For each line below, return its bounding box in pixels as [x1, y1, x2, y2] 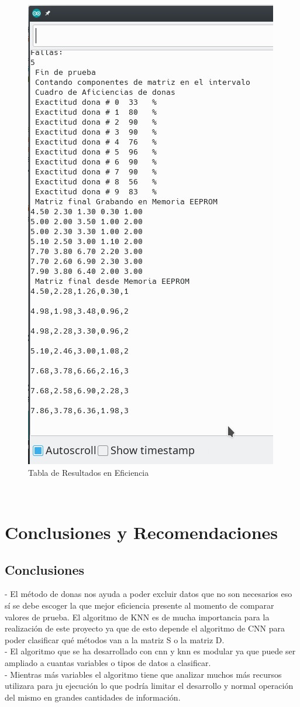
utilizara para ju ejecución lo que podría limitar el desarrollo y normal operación [5, 679, 294, 692]
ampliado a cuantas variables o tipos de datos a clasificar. [5, 656, 211, 668]
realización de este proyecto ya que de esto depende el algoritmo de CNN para [5, 622, 285, 634]
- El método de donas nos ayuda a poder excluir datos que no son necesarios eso [5, 588, 292, 600]
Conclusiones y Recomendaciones [5, 520, 278, 544]
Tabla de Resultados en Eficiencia [28, 466, 149, 478]
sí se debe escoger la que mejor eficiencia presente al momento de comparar [5, 599, 274, 611]
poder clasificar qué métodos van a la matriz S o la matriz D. [5, 633, 225, 646]
